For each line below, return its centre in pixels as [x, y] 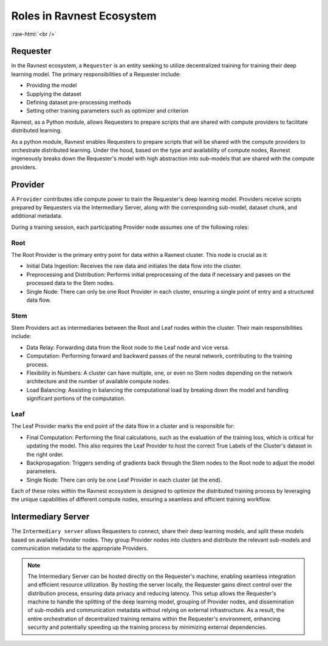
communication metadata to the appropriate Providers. [80, 548]
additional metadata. [37, 216]
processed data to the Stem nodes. [70, 283]
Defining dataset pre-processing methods [79, 103]
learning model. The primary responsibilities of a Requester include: [96, 74]
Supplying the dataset [54, 93]
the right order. [45, 454]
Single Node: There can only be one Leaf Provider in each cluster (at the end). [124, 480]
